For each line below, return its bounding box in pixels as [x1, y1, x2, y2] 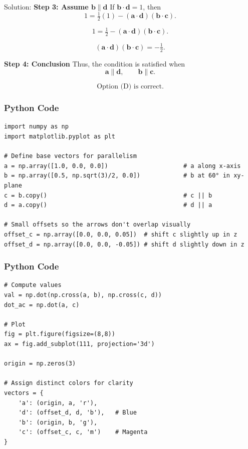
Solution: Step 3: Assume [4, 1, 89, 11]
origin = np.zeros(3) [4, 360, 76, 367]
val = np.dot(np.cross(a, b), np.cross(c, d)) [4, 291, 162, 298]
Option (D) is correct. [97, 83, 164, 90]
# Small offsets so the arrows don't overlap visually [4, 221, 191, 228]
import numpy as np [4, 123, 69, 130]
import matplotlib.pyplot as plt [4, 133, 115, 140]
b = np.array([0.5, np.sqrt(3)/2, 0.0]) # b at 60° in [4, 172, 230, 179]
